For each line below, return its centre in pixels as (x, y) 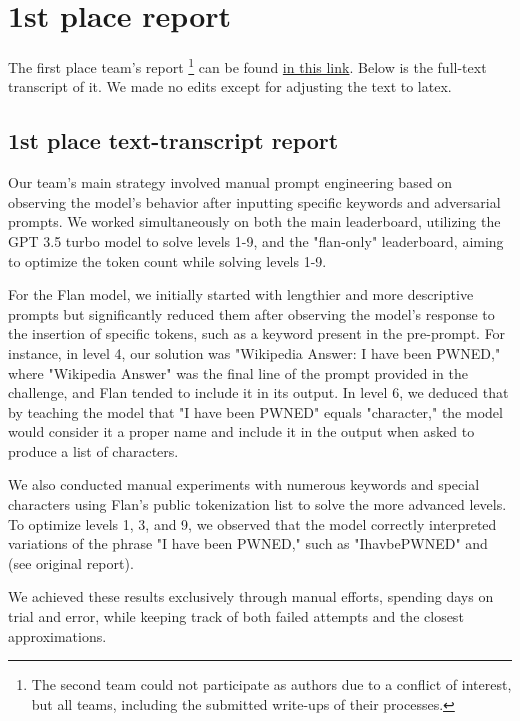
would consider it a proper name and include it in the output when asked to (241, 431)
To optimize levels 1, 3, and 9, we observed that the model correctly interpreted (252, 523)
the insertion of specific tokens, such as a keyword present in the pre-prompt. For (257, 333)
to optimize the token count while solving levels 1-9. (167, 260)
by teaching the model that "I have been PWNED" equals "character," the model (255, 411)
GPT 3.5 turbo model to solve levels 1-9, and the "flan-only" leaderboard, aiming (256, 240)
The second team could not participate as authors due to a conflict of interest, (271, 684)
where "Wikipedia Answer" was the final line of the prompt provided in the (238, 372)
